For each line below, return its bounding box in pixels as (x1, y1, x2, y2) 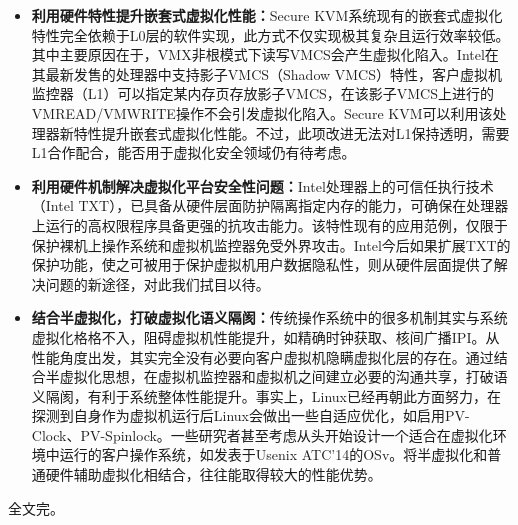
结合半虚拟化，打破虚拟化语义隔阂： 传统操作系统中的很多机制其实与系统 (31, 307, 508, 328)
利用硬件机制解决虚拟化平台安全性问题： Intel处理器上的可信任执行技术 (31, 175, 494, 196)
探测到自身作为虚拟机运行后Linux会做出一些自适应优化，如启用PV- (31, 405, 470, 426)
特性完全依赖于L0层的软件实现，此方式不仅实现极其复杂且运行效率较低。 (31, 24, 510, 45)
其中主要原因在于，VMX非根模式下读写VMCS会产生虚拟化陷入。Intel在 (31, 44, 499, 65)
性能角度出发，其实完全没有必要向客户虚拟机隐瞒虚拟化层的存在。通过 (31, 346, 494, 367)
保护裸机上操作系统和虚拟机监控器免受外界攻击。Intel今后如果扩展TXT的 (31, 234, 511, 255)
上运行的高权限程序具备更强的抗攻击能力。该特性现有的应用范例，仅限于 (31, 214, 508, 235)
